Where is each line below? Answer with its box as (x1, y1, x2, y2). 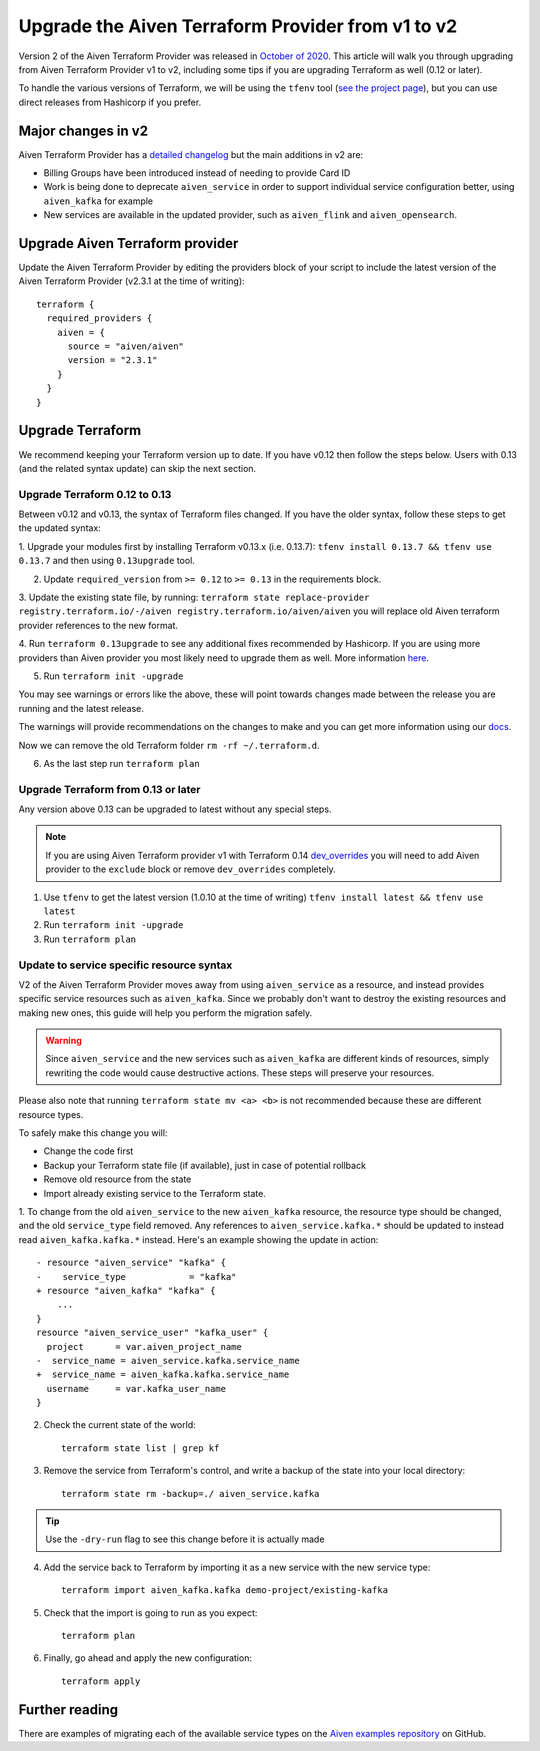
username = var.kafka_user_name (46, 1383, 227, 1394)
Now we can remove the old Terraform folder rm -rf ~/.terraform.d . (18, 739, 320, 751)
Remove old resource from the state (43, 1173, 192, 1185)
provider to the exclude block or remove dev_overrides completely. (45, 863, 337, 875)
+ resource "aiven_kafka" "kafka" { (36, 1285, 216, 1296)
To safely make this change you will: (18, 1127, 168, 1139)
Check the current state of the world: (43, 1419, 196, 1431)
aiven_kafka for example (43, 195, 154, 207)
